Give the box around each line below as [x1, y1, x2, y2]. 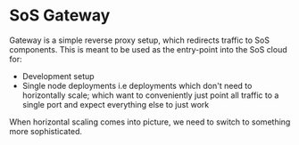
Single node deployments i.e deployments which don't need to [21, 80, 253, 91]
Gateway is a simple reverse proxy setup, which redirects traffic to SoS [9, 35, 270, 45]
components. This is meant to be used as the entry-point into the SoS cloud [9, 44, 287, 54]
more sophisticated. [9, 125, 83, 136]
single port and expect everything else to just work [21, 99, 210, 109]
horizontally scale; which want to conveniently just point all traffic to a [21, 90, 279, 101]
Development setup [21, 70, 96, 81]
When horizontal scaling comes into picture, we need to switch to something [9, 117, 291, 127]
